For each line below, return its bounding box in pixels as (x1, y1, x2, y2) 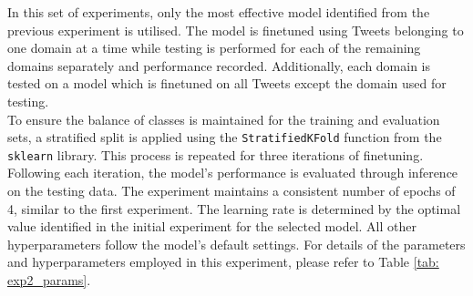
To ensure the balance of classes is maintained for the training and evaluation (7, 109, 440, 128)
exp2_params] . (7, 270, 91, 290)
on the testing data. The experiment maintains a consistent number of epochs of (7, 181, 456, 200)
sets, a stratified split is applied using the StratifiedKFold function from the (7, 128, 442, 147)
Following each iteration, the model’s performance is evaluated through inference (7, 163, 458, 182)
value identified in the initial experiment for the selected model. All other (7, 217, 416, 236)
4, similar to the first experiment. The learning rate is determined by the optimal (7, 199, 461, 218)
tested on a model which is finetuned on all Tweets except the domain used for (7, 74, 447, 93)
